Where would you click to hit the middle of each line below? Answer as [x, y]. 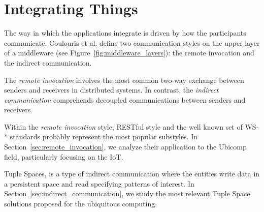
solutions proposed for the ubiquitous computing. [81, 204]
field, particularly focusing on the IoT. [64, 156]
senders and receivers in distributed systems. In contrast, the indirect [111, 90]
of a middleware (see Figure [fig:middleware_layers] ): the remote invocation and [129, 53]
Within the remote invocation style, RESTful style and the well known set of [123, 126]
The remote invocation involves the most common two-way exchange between [124, 80]
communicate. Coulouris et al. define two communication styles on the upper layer [132, 42]
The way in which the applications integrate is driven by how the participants [125, 33]
